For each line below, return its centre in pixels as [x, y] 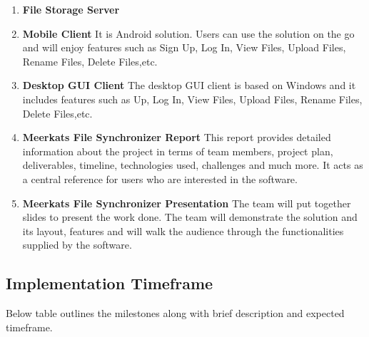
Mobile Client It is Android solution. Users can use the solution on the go [188, 33]
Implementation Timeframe [110, 283]
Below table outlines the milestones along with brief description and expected [175, 313]
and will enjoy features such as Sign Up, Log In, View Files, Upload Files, [184, 47]
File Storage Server [71, 9]
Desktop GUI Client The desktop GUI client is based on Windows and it [189, 85]
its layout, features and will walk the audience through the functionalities [183, 230]
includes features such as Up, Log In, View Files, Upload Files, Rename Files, [192, 99]
